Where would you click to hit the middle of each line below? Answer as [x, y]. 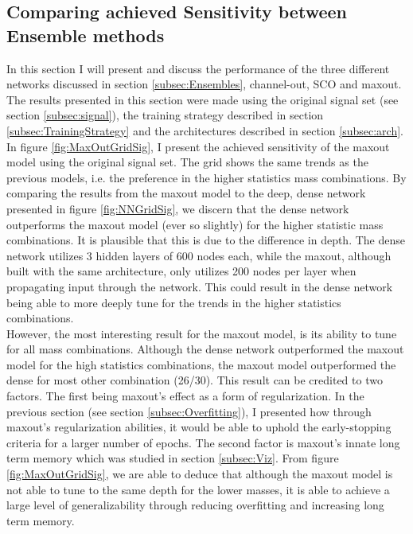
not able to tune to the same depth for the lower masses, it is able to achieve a [198, 489]
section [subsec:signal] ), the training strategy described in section [165, 115]
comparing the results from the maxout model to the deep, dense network [186, 193]
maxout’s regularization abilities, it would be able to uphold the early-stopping [199, 427]
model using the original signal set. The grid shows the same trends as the [187, 162]
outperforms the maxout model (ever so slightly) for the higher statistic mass [195, 224]
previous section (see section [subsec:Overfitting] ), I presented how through [189, 411]
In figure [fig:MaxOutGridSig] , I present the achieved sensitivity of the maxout [198, 146]
